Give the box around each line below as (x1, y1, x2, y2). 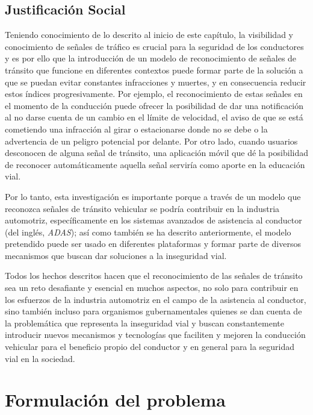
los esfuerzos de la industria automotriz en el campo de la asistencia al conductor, (5, 293, 306, 305)
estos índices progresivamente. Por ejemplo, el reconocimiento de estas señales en (5, 87, 303, 100)
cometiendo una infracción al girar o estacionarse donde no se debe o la (5, 122, 268, 135)
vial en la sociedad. (5, 352, 75, 364)
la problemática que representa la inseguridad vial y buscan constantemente (5, 316, 285, 329)
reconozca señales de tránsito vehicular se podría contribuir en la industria (5, 202, 280, 214)
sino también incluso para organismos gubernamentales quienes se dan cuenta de (5, 305, 302, 317)
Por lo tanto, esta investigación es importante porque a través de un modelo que (5, 190, 301, 202)
